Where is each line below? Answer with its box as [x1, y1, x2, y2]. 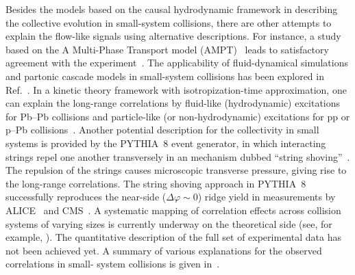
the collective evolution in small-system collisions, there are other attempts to [5, 15, 332, 29]
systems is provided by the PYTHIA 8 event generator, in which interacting [5, 135, 326, 150]
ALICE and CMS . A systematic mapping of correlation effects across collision [5, 202, 341, 217]
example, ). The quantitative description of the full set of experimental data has [5, 230, 341, 244]
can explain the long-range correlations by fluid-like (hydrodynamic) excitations [5, 96, 341, 110]
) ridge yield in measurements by [197, 189, 336, 204]
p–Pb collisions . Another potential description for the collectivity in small [5, 122, 319, 137]
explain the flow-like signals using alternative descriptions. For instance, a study [5, 29, 341, 43]
